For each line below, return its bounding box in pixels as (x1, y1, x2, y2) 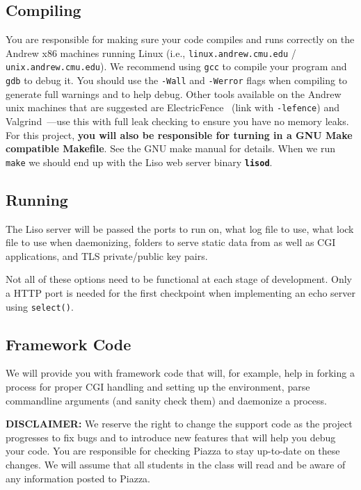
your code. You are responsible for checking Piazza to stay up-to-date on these (6, 443, 340, 458)
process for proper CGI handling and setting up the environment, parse (6, 379, 310, 394)
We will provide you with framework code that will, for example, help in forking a (6, 366, 355, 380)
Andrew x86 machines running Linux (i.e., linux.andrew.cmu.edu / (6, 45, 296, 60)
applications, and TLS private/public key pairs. (6, 248, 208, 263)
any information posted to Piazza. (6, 471, 150, 485)
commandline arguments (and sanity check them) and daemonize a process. (6, 393, 327, 407)
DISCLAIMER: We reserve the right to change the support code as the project (6, 416, 353, 431)
